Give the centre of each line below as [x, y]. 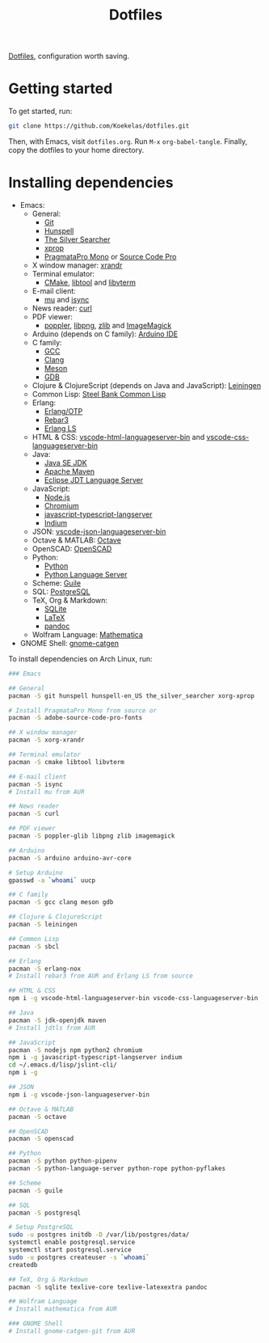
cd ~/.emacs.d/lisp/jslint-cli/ [63, 1065]
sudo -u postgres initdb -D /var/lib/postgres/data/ [99, 1235]
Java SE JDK [65, 462]
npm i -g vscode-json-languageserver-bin [79, 1094]
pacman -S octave [38, 1117]
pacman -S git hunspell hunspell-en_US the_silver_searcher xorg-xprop [131, 696]
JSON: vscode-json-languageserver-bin [99, 531]
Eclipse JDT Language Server [94, 479]
